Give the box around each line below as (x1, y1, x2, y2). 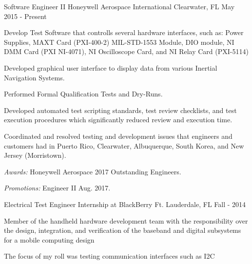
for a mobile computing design (4, 234, 95, 245)
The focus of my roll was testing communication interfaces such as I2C (4, 251, 215, 261)
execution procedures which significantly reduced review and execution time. (4, 114, 233, 125)
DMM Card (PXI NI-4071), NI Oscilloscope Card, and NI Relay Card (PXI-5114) (4, 46, 249, 57)
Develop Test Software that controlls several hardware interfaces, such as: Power (4, 27, 244, 38)
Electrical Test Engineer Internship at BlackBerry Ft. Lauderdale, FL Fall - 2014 (4, 199, 246, 209)
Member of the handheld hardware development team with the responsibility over (4, 215, 248, 226)
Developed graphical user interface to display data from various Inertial (4, 62, 217, 73)
